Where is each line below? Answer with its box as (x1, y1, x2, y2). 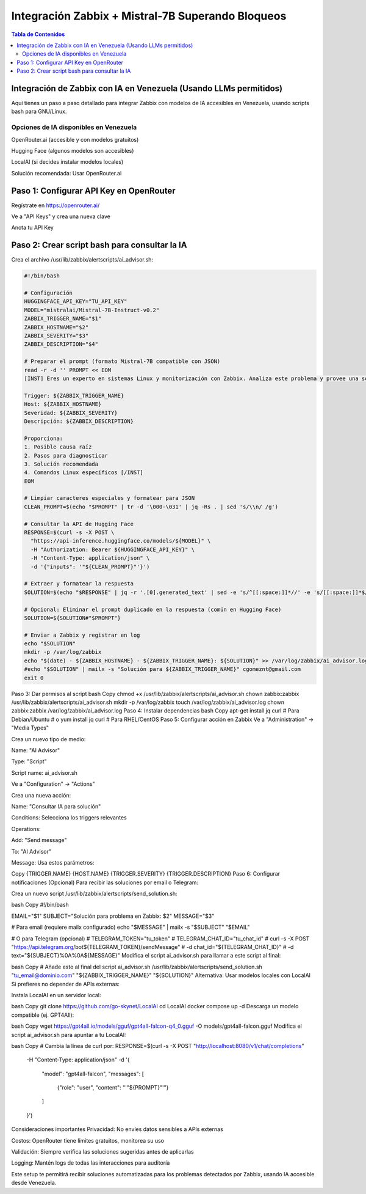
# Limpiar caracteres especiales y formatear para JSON (24, 495, 195, 502)
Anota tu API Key (11, 224, 54, 232)
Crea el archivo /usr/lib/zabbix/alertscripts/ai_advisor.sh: (11, 256, 154, 263)
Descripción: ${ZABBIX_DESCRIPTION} (24, 417, 134, 425)
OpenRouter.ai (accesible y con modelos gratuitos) (11, 136, 139, 143)
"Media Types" (11, 724, 49, 731)
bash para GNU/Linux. (11, 108, 67, 115)
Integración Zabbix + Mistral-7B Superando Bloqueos (11, 9, 287, 23)
